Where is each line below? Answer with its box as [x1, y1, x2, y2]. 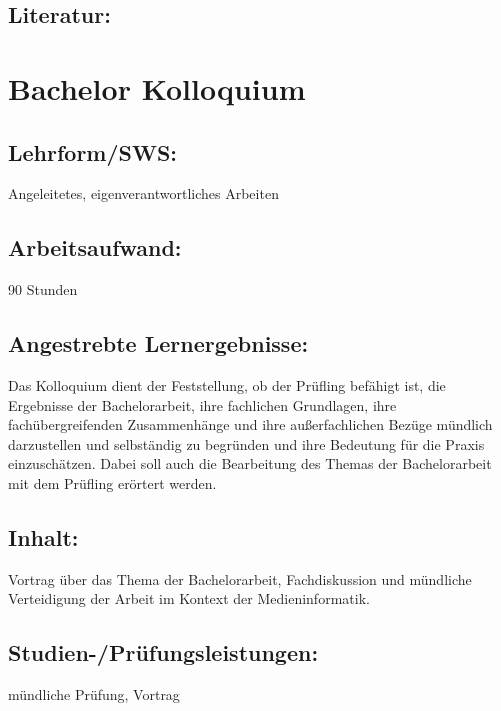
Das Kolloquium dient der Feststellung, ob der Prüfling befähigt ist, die [8, 374, 446, 395]
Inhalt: [8, 521, 79, 552]
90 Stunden [8, 279, 78, 300]
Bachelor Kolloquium [8, 67, 306, 108]
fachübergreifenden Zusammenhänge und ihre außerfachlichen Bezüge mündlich [8, 414, 493, 435]
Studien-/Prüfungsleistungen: [8, 637, 319, 668]
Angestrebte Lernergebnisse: [8, 328, 309, 359]
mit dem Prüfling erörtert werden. [8, 472, 217, 493]
